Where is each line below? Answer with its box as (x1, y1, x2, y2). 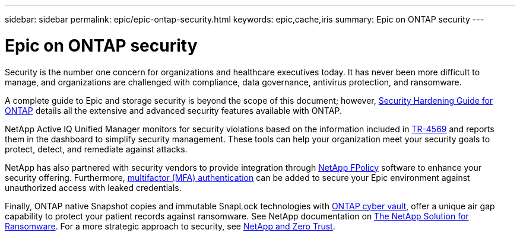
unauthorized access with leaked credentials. (5, 182, 182, 193)
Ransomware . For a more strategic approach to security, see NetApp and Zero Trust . (5, 221, 335, 231)
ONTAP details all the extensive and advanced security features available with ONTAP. (5, 105, 342, 116)
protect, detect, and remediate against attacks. (5, 143, 188, 154)
